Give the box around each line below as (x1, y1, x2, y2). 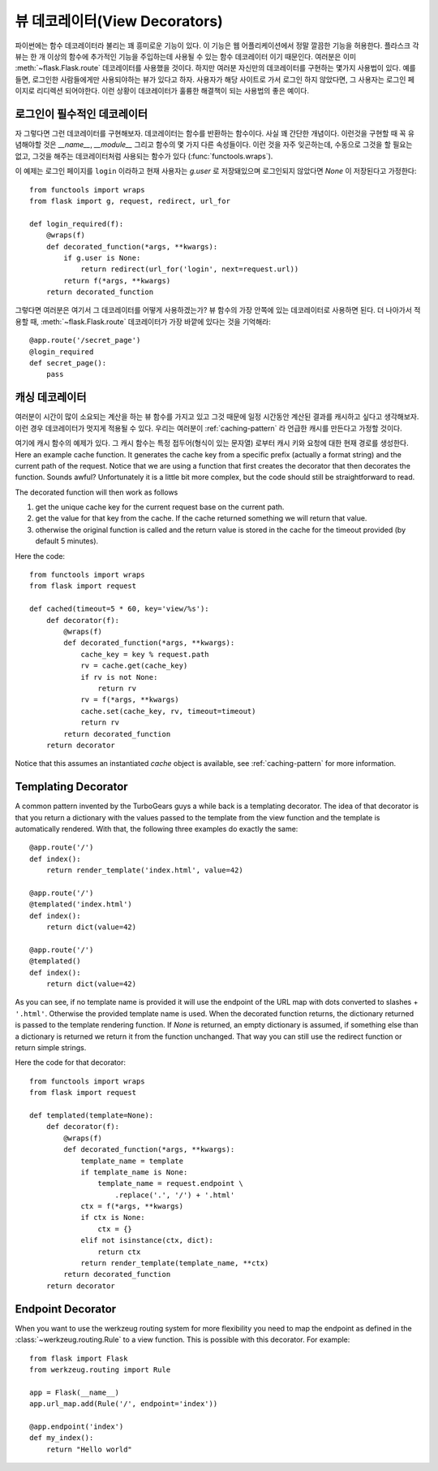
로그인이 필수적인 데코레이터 (15, 106, 148, 121)
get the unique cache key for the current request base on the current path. (35, 502, 285, 512)
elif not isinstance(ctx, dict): (80, 1235, 214, 1245)
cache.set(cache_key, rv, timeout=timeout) (80, 707, 256, 716)
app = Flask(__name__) (29, 1387, 120, 1397)
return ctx (97, 1247, 141, 1257)
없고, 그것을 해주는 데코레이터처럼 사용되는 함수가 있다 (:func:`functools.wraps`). (15, 151, 273, 161)
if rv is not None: (80, 673, 158, 681)
